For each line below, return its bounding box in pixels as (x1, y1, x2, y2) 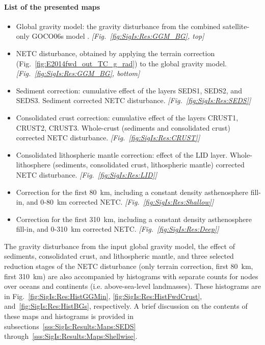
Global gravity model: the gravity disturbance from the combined (16, 20, 221, 31)
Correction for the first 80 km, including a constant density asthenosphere (16, 186, 249, 197)
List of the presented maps (4, 1, 100, 12)
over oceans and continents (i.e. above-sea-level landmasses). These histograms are (4, 281, 261, 291)
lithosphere (16, 159, 50, 170)
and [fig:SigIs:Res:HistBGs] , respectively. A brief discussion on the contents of (4, 301, 248, 311)
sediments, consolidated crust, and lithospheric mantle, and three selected (4, 251, 234, 261)
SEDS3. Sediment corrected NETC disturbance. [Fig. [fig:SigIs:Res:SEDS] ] (16, 95, 251, 106)
